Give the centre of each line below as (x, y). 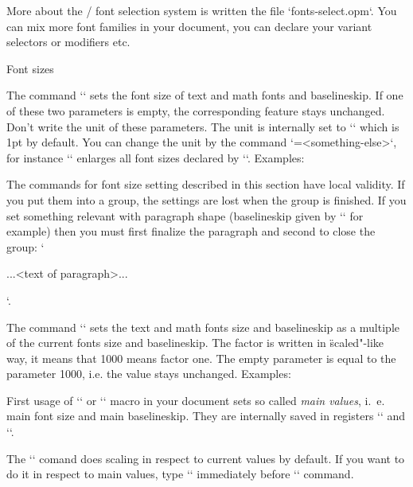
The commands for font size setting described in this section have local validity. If (206, 184)
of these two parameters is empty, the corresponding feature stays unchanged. (196, 110)
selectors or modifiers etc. (68, 42)
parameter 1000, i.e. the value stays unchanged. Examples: (149, 374)
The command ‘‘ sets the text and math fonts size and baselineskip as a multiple (203, 327)
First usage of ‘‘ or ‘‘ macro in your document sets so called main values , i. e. (196, 400)
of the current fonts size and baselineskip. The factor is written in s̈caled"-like (195, 343)
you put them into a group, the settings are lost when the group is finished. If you (206, 199)
